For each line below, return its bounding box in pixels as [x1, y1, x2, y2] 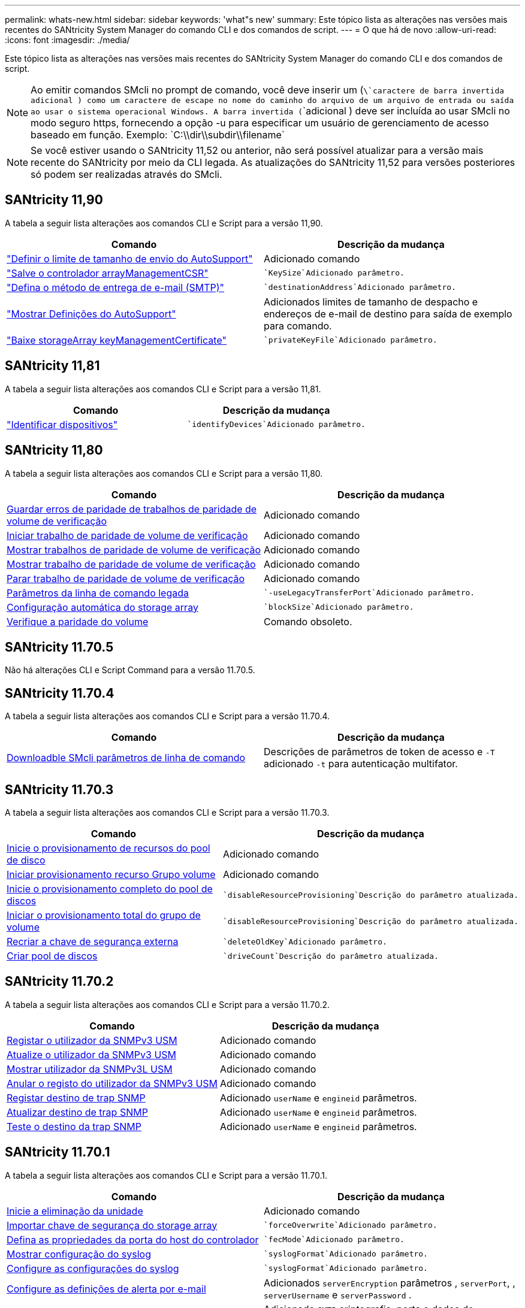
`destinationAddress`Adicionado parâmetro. [264, 283, 456, 292]
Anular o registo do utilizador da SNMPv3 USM [7, 1077, 218, 1089]
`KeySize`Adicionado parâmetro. [264, 268, 405, 278]
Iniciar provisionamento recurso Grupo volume [7, 868, 216, 881]
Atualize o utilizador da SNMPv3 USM [7, 1048, 177, 1061]
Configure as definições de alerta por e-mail [7, 1282, 206, 1295]
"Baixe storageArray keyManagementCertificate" [7, 334, 227, 346]
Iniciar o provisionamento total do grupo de [7, 909, 201, 922]
